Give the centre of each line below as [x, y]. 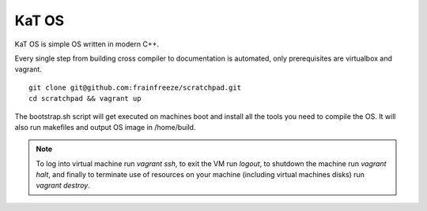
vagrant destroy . [63, 186]
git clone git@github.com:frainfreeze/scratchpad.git [135, 87]
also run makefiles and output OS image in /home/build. [105, 127]
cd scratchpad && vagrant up [85, 99]
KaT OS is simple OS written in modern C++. [87, 44]
